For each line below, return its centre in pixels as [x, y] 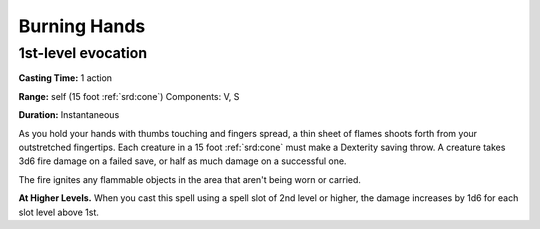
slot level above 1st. [59, 212]
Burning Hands [82, 26]
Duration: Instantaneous [69, 115]
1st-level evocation [83, 53]
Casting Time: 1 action [65, 78]
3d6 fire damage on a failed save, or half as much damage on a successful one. [182, 161]
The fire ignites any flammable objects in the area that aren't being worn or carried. [190, 179]
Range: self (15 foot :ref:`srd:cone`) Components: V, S [129, 96]
